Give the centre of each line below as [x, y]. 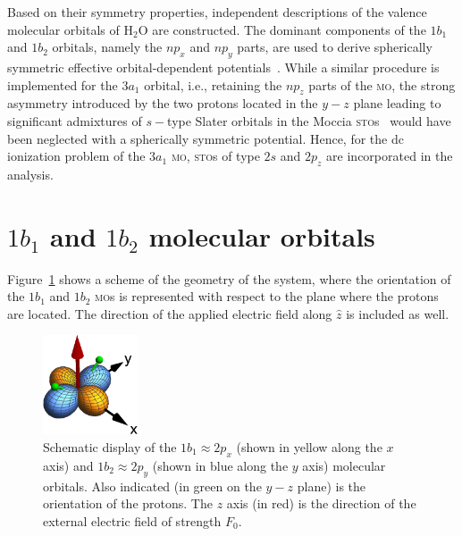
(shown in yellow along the [309, 447]
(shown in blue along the [220, 465]
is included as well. [398, 313]
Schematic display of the [110, 447]
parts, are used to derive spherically [335, 47]
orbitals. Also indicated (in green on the [152, 486]
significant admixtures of [75, 120]
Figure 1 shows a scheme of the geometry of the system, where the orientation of [229, 278]
